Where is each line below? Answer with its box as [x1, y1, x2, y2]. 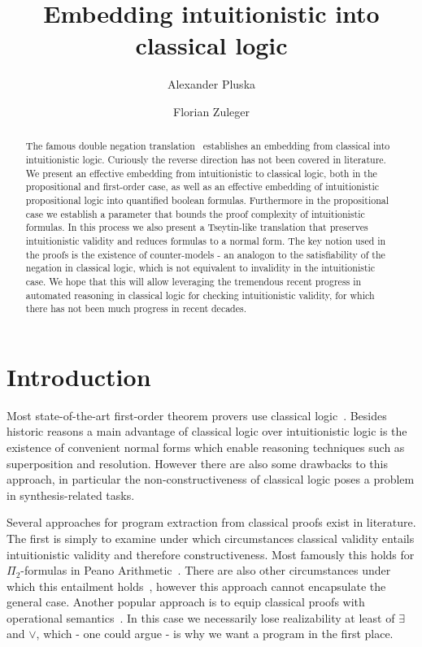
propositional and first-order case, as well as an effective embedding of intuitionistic [25, 180, 379, 193]
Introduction [7, 359, 151, 393]
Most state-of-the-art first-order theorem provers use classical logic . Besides [7, 406, 387, 423]
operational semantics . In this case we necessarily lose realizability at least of [7, 609, 395, 626]
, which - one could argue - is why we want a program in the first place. [36, 625, 394, 642]
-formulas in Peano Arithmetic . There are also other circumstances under [20, 562, 391, 579]
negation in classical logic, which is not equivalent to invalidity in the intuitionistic [25, 261, 376, 275]
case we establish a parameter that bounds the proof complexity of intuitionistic [25, 206, 365, 220]
